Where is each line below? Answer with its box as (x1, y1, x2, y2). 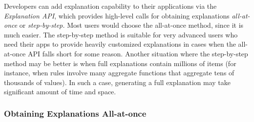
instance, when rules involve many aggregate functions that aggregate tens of (4, 68, 234, 78)
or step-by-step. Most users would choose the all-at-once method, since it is (19, 20, 244, 30)
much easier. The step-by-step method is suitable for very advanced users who (4, 29, 238, 39)
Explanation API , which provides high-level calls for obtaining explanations (4, 10, 230, 20)
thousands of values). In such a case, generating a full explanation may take (4, 77, 231, 87)
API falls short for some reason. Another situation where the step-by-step (27, 48, 248, 58)
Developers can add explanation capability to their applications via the (4, 1, 217, 11)
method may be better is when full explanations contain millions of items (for (4, 58, 236, 68)
